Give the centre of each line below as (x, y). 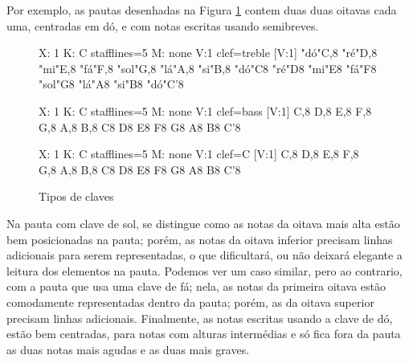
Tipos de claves (76, 196)
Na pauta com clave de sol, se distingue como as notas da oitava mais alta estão (203, 223)
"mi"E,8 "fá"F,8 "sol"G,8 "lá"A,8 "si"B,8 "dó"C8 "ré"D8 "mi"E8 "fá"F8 (208, 68)
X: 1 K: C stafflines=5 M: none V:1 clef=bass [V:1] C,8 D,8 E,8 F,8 (205, 110)
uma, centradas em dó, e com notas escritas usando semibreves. (163, 25)
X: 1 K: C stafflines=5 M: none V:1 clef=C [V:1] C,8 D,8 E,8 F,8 (199, 154)
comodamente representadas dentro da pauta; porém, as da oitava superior (190, 302)
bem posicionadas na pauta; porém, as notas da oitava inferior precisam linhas (200, 239)
